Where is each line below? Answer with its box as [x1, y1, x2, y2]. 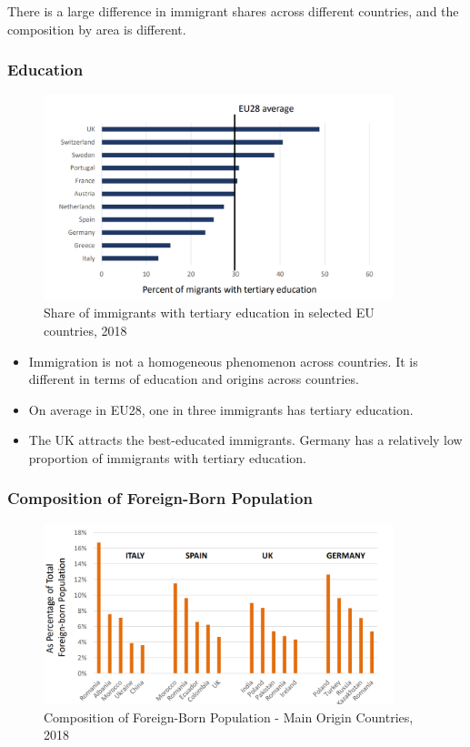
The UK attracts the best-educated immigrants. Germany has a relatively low [28, 430, 463, 449]
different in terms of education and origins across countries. [28, 369, 359, 389]
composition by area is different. [7, 19, 186, 38]
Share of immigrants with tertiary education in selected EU [44, 303, 375, 322]
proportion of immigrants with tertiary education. [28, 448, 307, 467]
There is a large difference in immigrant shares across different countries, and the [7, 2, 459, 20]
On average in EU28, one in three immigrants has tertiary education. [28, 399, 414, 419]
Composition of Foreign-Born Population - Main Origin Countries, [44, 707, 414, 726]
